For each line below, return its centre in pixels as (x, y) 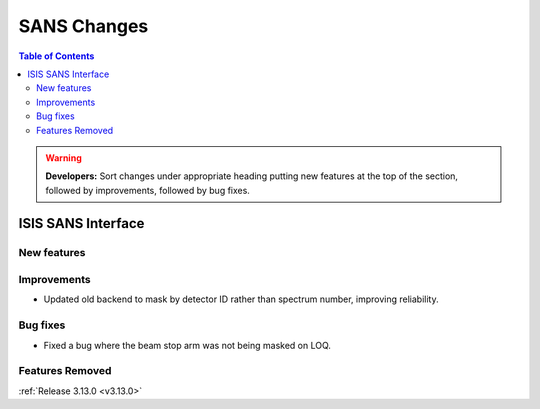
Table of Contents (56, 56)
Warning (63, 157)
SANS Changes (83, 26)
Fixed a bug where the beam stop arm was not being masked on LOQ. (187, 345)
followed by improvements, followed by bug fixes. (147, 190)
